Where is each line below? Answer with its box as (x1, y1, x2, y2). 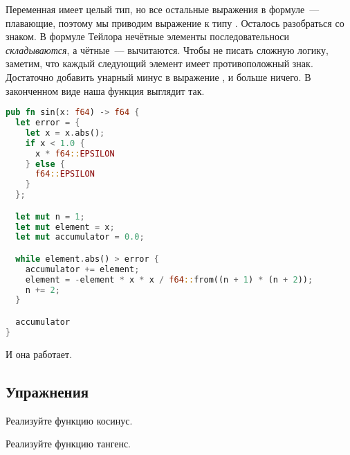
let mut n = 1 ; (15, 211, 85, 222)
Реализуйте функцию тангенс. (6, 436, 131, 451)
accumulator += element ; (25, 264, 140, 274)
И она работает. (6, 346, 73, 361)
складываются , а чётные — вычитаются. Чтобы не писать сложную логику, (6, 42, 329, 57)
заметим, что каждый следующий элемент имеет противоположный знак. (6, 56, 313, 71)
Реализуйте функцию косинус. (6, 413, 133, 427)
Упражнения (6, 380, 89, 402)
